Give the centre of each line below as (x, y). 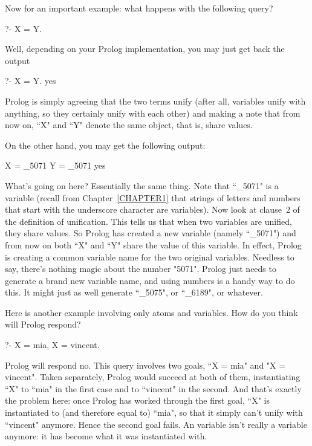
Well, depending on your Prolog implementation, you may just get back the (145, 49)
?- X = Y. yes (31, 81)
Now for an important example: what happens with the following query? (139, 8)
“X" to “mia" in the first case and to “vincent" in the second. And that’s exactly (153, 388)
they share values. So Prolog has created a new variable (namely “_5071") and (151, 233)
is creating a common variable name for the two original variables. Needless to (150, 257)
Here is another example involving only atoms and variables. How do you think (151, 312)
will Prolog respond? (43, 324)
